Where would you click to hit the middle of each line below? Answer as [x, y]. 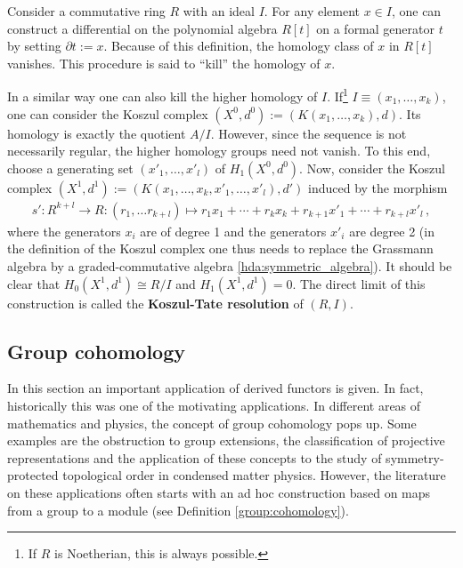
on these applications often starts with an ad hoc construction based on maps [219, 492]
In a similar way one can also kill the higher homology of [162, 96]
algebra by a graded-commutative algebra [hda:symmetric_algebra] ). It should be [230, 266]
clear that [34, 283]
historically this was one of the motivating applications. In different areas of [214, 406]
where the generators [64, 231]
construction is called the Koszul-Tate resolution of [155, 303]
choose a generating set [70, 168]
